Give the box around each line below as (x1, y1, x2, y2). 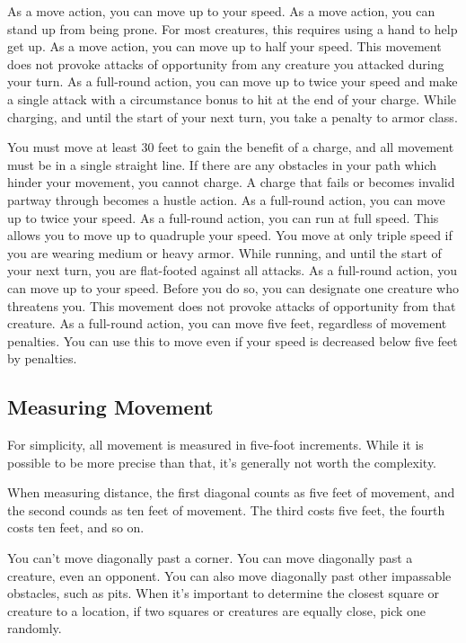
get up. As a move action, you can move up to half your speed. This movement (7, 37, 442, 56)
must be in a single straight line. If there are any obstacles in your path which (7, 155, 437, 174)
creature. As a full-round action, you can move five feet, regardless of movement (7, 314, 447, 333)
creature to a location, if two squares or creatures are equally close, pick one (7, 601, 426, 620)
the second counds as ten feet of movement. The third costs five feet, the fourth (7, 500, 445, 519)
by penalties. (7, 349, 77, 368)
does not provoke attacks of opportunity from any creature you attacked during (7, 54, 444, 73)
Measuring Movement (7, 393, 214, 421)
